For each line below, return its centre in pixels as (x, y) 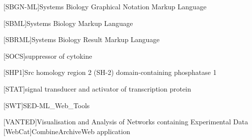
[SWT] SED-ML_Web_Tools (47, 105)
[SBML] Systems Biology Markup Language (68, 23)
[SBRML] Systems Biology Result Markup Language (82, 39)
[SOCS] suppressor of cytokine (48, 56)
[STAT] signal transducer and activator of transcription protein (98, 88)
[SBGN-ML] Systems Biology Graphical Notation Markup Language (105, 6)
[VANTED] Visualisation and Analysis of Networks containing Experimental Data (126, 122)
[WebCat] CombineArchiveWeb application (67, 131)
